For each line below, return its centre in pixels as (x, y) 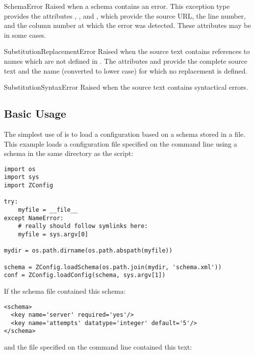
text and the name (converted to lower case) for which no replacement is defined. (126, 70)
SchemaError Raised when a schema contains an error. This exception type (117, 6)
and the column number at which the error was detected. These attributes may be (127, 25)
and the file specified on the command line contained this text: (98, 347)
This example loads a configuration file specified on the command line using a (121, 143)
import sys (22, 177)
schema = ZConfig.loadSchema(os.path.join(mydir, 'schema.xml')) (113, 267)
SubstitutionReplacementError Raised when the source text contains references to (127, 51)
